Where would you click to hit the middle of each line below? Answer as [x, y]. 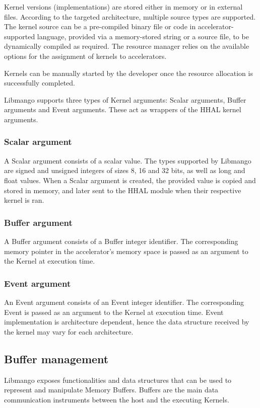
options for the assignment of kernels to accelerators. [85, 56]
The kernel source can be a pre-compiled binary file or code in [100, 26]
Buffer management [56, 358]
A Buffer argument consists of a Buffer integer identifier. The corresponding [121, 241]
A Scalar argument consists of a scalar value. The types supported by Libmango [128, 160]
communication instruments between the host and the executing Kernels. [117, 399]
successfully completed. [40, 83]
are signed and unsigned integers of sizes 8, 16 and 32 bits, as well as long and [125, 170]
